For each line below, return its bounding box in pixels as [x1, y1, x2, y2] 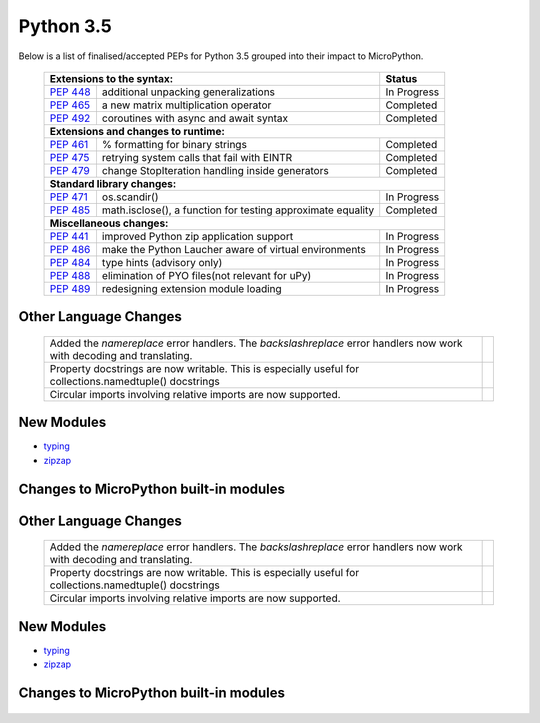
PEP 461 [49, 137, 89, 151]
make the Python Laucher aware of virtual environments [101, 242, 367, 256]
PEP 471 [49, 190, 89, 204]
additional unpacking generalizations [101, 85, 275, 99]
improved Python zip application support [101, 229, 294, 243]
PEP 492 [49, 111, 91, 125]
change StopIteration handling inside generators [101, 163, 329, 177]
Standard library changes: [49, 176, 177, 190]
